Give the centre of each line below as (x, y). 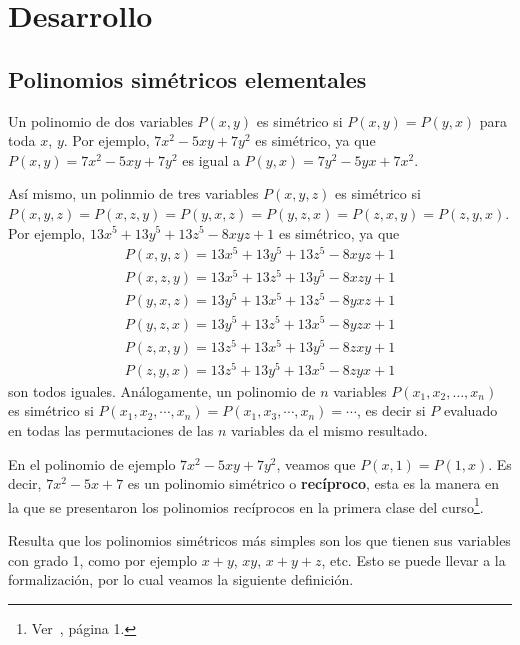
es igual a (211, 159)
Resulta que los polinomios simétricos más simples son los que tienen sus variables (259, 540)
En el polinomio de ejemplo (92, 463)
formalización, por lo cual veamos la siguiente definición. (181, 579)
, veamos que (316, 463)
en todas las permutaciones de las (111, 429)
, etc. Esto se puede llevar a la (413, 559)
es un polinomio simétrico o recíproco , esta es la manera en (313, 483)
